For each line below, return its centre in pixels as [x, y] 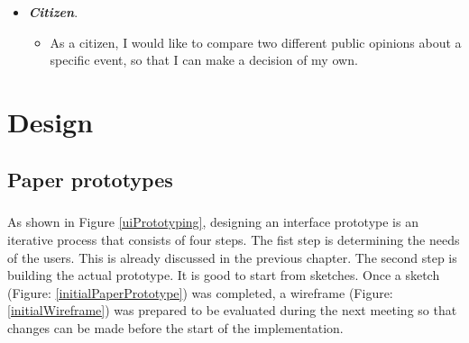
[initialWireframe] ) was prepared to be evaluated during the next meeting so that [232, 310]
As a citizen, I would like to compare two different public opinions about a [256, 42]
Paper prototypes [90, 179]
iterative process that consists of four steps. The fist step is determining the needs [234, 239]
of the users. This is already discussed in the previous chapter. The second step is [232, 257]
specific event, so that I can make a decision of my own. [204, 60]
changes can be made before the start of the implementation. [175, 327]
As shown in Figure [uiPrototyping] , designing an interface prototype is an [213, 222]
